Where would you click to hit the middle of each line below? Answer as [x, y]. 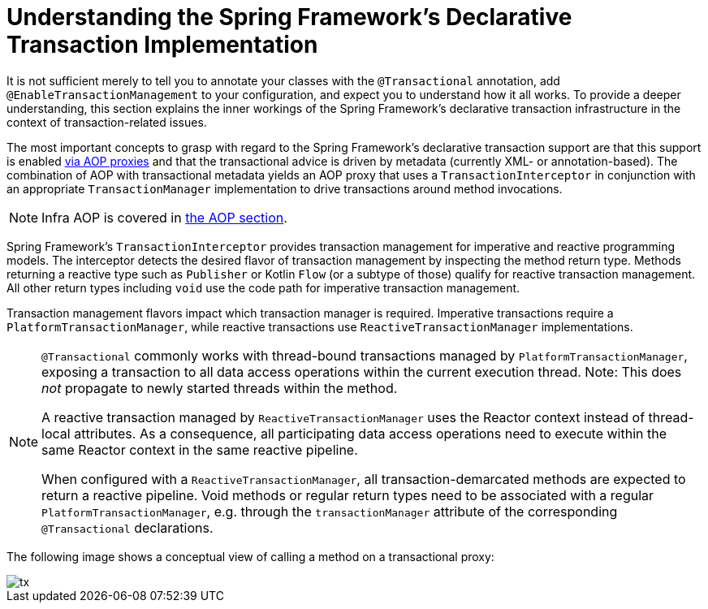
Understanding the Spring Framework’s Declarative [289, 17]
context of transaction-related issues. [107, 122]
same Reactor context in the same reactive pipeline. [200, 449]
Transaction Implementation [162, 45]
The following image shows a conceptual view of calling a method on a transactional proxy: [250, 556]
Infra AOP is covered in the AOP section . [164, 217]
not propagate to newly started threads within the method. [220, 388]
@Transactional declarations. [127, 527]
